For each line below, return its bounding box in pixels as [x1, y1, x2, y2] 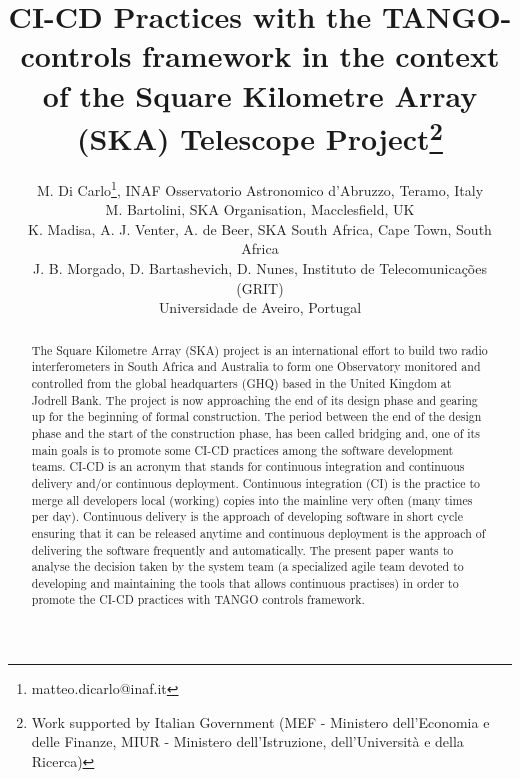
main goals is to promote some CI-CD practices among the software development [31, 441, 454, 458]
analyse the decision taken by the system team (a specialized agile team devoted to [31, 558, 464, 575]
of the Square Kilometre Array [42, 74, 478, 115]
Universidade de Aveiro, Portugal [158, 297, 362, 318]
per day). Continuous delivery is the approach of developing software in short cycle [31, 508, 463, 525]
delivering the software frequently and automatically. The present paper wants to [31, 541, 454, 558]
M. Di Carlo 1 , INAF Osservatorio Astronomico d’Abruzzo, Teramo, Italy [36, 177, 484, 200]
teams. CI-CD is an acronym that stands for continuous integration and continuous [31, 458, 465, 475]
